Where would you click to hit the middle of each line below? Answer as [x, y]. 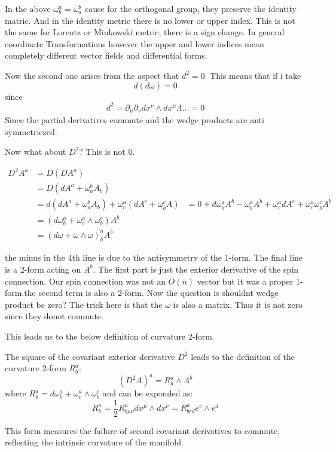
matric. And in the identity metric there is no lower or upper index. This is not [150, 20]
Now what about [36, 152]
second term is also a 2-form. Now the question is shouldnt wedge [158, 293]
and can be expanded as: [148, 393]
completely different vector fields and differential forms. [106, 55]
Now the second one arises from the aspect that [92, 75]
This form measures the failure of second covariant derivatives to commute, [143, 430]
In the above [28, 8]
